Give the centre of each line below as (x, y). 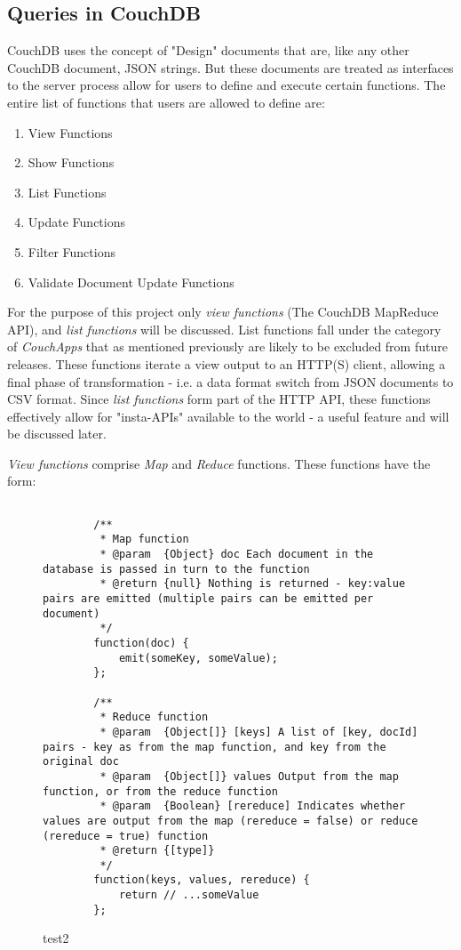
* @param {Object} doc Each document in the (237, 555)
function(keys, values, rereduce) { (202, 880)
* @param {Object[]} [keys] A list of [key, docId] (259, 732)
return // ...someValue (189, 895)
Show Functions (71, 162)
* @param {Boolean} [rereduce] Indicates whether (253, 806)
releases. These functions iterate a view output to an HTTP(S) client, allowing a (227, 363)
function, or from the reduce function (160, 791)
